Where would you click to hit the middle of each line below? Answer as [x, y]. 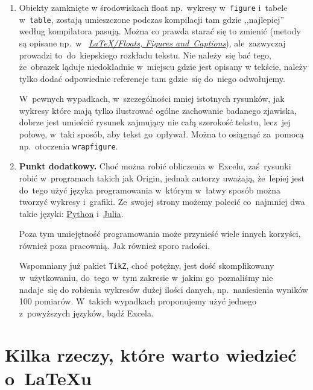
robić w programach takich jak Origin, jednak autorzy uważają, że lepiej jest [162, 178]
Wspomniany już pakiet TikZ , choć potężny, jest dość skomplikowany [147, 266]
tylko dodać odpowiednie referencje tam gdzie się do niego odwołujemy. [152, 78]
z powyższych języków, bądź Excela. [86, 313]
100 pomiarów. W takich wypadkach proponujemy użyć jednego [138, 301]
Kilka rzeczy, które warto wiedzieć [151, 354]
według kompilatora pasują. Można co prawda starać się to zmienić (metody [160, 31]
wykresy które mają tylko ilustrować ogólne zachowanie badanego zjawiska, [158, 110]
